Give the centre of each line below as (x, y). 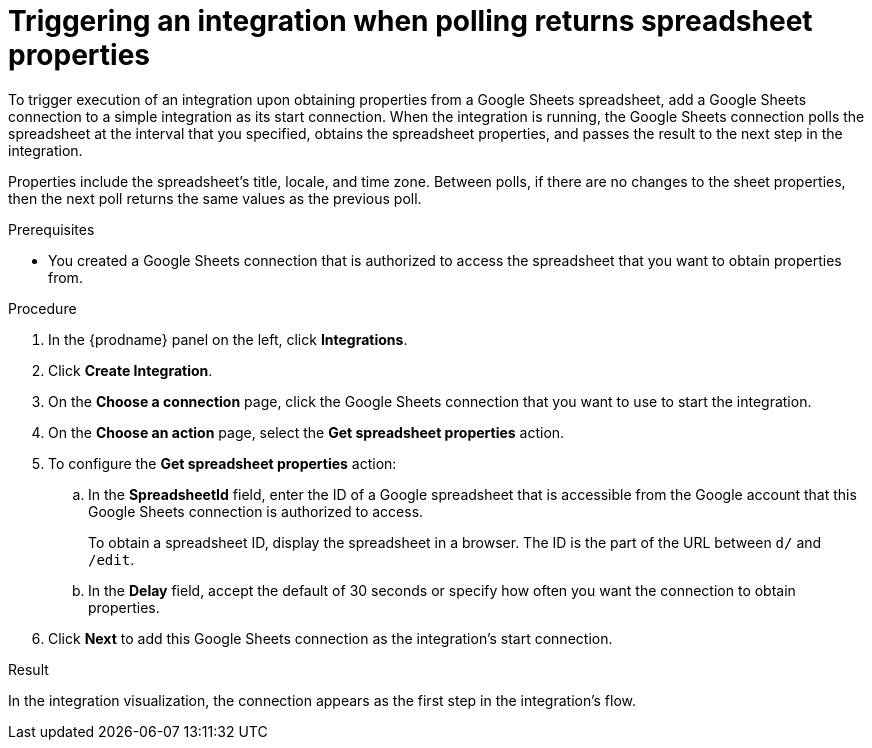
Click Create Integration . (130, 370)
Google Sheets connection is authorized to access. (256, 511)
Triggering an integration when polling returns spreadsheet (410, 21)
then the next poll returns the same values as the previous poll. (215, 198)
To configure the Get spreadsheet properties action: (222, 463)
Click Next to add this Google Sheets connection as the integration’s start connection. (330, 638)
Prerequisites (51, 229)
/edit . (111, 559)
